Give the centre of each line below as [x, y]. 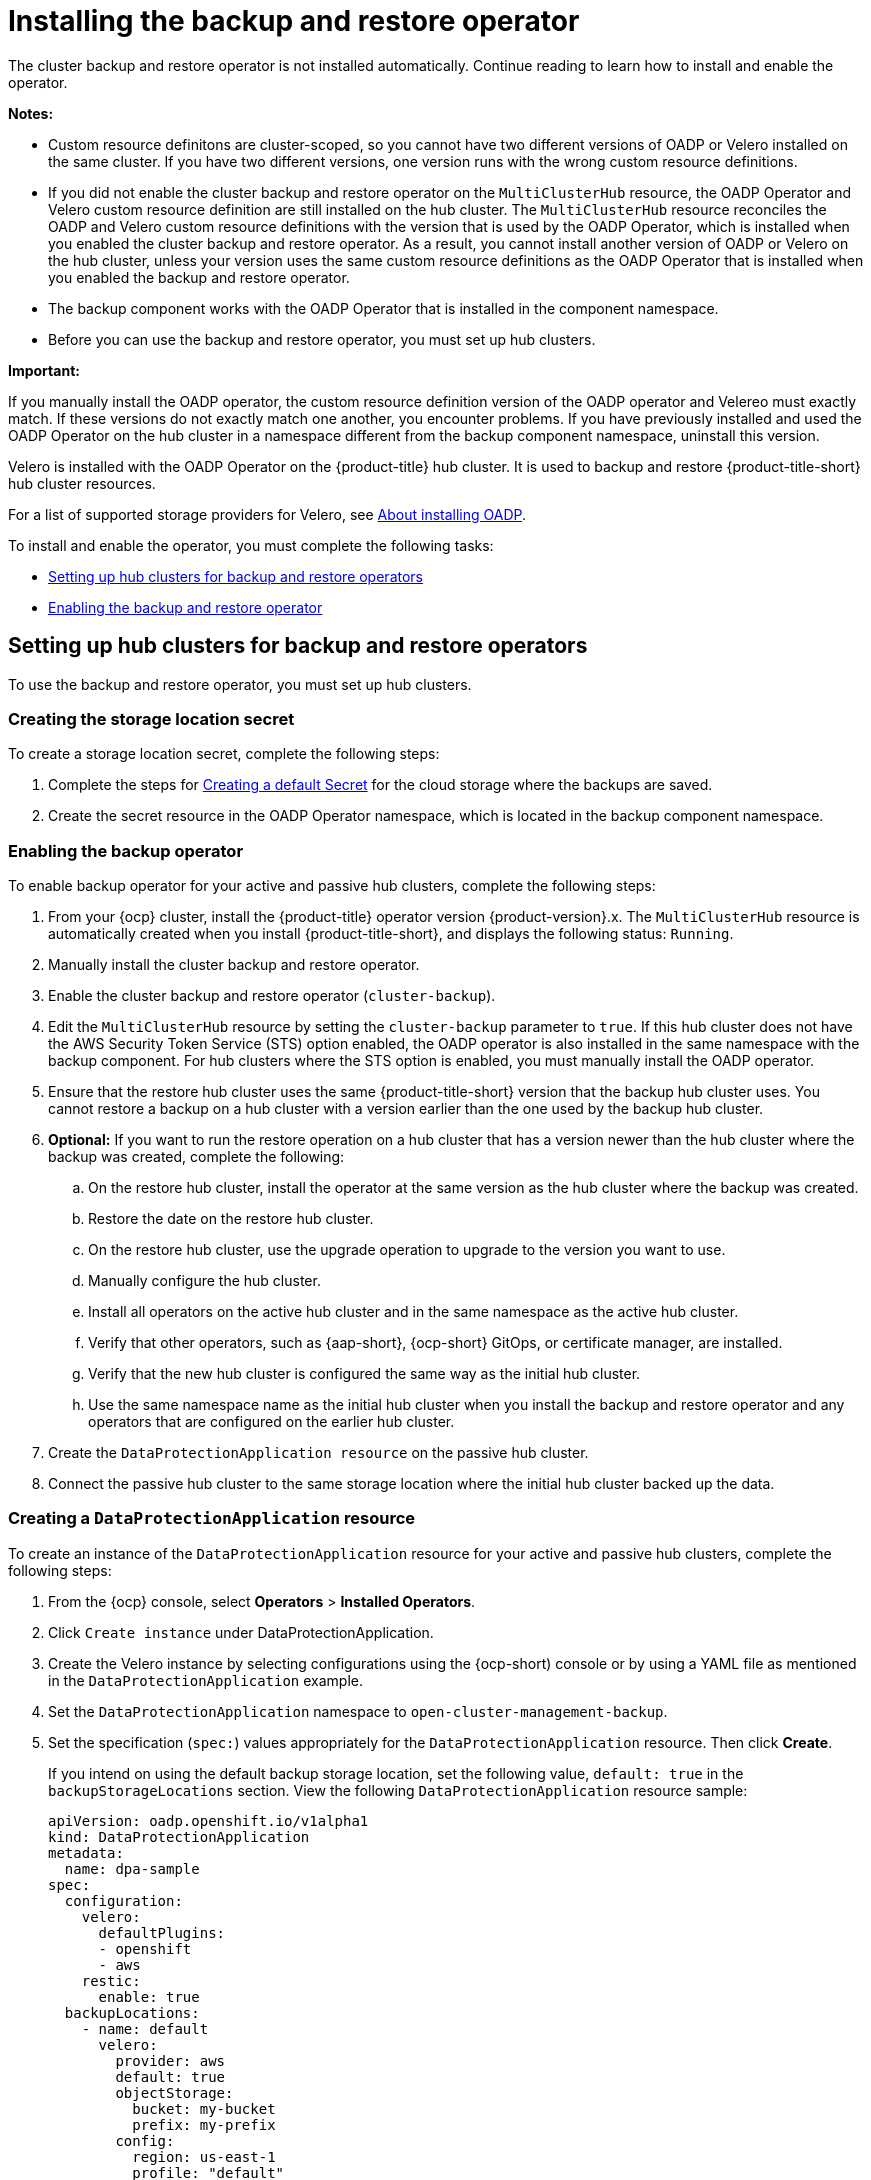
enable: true [149, 1996]
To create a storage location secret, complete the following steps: [224, 754]
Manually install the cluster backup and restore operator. [234, 965]
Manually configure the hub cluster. [204, 1281]
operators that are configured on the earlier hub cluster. [271, 1422]
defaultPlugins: [162, 1932]
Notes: [31, 113]
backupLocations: [132, 2012]
